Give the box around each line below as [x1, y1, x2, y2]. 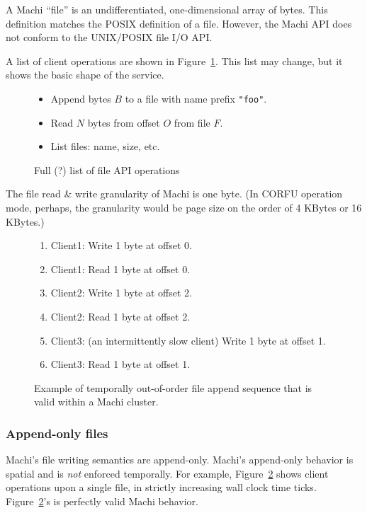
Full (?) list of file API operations [34, 162, 180, 177]
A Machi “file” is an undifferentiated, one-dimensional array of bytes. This [6, 2, 328, 16]
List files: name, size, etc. [50, 139, 160, 154]
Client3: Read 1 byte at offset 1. [50, 357, 191, 371]
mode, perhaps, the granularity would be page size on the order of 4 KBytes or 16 [6, 200, 362, 214]
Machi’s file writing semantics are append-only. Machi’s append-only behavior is [6, 452, 354, 467]
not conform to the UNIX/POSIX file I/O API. [6, 30, 213, 45]
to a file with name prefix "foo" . [125, 91, 267, 105]
